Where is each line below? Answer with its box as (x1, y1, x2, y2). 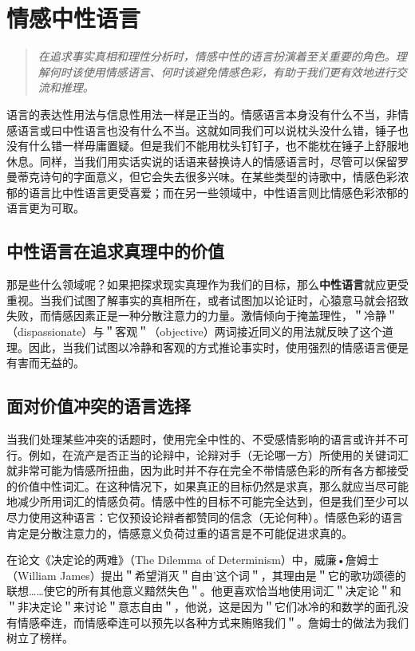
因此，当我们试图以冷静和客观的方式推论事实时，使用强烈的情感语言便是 (28, 338, 409, 355)
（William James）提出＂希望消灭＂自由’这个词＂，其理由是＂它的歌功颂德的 (6, 566, 406, 583)
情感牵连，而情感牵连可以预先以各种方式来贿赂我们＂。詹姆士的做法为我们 (17, 614, 409, 630)
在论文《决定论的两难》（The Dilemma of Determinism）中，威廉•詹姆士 (6, 551, 379, 568)
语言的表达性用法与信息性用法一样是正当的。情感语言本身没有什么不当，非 (6, 105, 397, 122)
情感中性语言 (6, 2, 141, 34)
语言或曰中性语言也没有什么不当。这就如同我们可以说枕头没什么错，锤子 (17, 121, 397, 138)
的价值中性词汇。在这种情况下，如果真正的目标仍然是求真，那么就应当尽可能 (6, 477, 409, 494)
